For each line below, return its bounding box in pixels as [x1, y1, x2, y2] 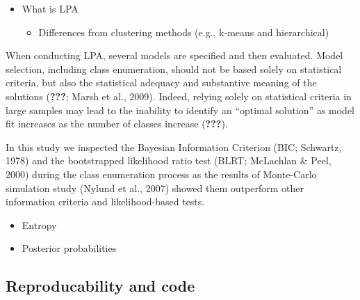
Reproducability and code [6, 275, 195, 297]
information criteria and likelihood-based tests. [6, 194, 205, 209]
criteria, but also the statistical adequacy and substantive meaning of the [6, 75, 317, 90]
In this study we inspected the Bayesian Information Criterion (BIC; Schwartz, [6, 139, 342, 154]
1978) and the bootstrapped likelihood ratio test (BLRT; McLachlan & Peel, [6, 153, 332, 168]
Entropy [22, 217, 57, 232]
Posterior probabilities [22, 241, 117, 255]
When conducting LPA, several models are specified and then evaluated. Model [6, 48, 343, 63]
